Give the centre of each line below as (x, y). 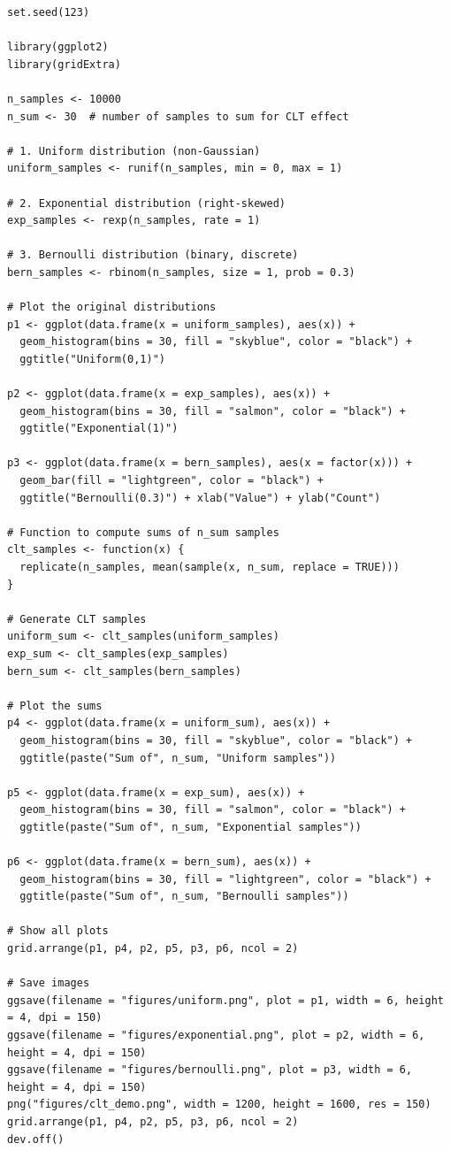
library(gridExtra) (64, 64)
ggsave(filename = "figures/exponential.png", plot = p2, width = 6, (216, 1036)
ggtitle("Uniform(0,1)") (92, 359)
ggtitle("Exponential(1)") (99, 429)
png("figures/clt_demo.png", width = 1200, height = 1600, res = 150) (219, 1105)
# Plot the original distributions (112, 307)
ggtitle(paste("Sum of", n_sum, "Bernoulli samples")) (184, 897)
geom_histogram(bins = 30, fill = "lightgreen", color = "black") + (225, 879)
